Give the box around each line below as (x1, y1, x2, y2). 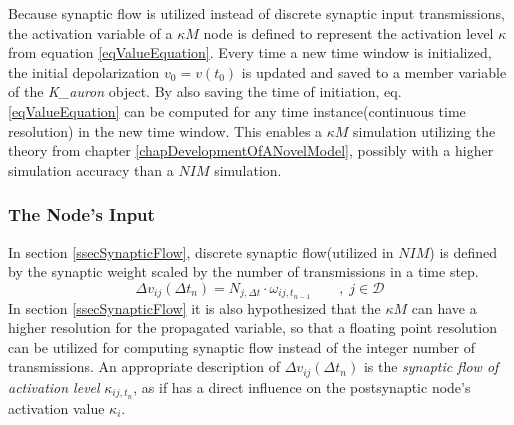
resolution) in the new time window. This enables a (8, 120, 323, 141)
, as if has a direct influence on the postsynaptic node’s (133, 376, 471, 397)
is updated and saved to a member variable (241, 61, 507, 82)
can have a (411, 297, 477, 318)
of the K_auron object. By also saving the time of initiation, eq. (8, 81, 402, 102)
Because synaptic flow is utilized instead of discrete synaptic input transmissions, (8, 3, 505, 23)
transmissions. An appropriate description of (8, 356, 281, 377)
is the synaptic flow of (363, 356, 499, 377)
